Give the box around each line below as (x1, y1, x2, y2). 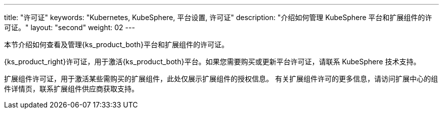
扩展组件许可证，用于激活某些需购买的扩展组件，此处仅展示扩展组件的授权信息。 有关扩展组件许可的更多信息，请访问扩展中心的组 (4, 74, 438, 83)
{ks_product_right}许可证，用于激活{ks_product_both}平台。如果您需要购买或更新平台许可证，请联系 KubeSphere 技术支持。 (4, 57, 421, 66)
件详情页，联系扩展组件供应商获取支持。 (4, 84, 139, 93)
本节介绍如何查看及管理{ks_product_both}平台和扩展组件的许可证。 (4, 40, 229, 49)
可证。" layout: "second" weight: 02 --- (4, 23, 135, 32)
